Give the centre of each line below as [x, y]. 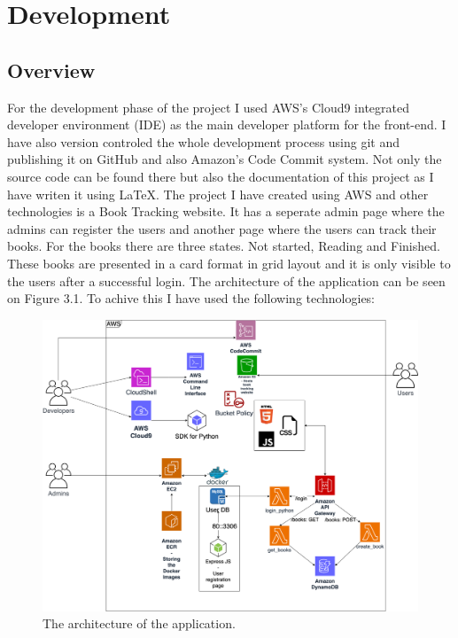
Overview [51, 70]
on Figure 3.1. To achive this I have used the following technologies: [191, 298]
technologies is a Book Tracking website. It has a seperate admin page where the [226, 211]
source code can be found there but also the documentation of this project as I [221, 176]
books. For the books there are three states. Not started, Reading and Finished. [224, 246]
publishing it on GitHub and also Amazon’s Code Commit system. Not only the [225, 159]
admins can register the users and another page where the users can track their [222, 228]
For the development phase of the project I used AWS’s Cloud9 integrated [208, 107]
